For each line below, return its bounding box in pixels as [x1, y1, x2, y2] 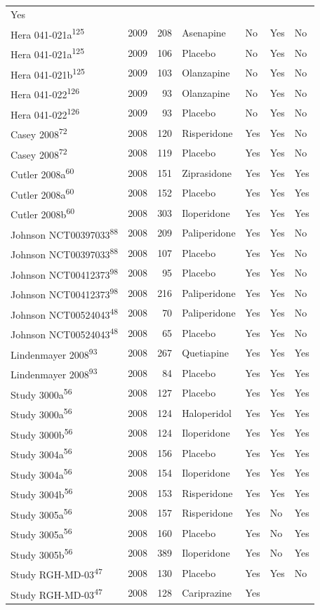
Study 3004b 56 [11, 485, 73, 501]
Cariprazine [182, 585, 232, 600]
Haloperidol [182, 405, 232, 420]
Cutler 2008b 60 [11, 205, 75, 221]
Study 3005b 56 [11, 545, 73, 562]
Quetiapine [182, 345, 229, 360]
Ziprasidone [182, 165, 232, 180]
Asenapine [182, 25, 226, 40]
